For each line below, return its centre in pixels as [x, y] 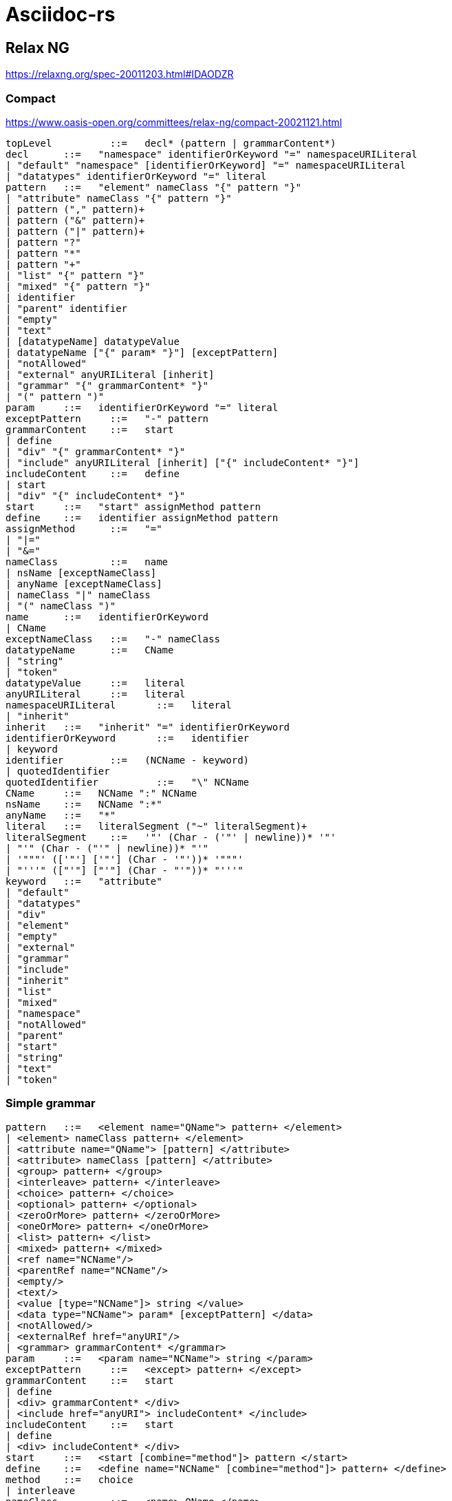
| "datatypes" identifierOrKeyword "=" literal [136, 176]
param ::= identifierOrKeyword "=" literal [142, 407]
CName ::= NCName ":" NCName [101, 793]
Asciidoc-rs [61, 14]
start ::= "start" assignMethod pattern [133, 506]
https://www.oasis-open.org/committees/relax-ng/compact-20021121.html [174, 122]
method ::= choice [69, 1479]
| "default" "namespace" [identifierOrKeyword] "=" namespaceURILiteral [206, 165]
